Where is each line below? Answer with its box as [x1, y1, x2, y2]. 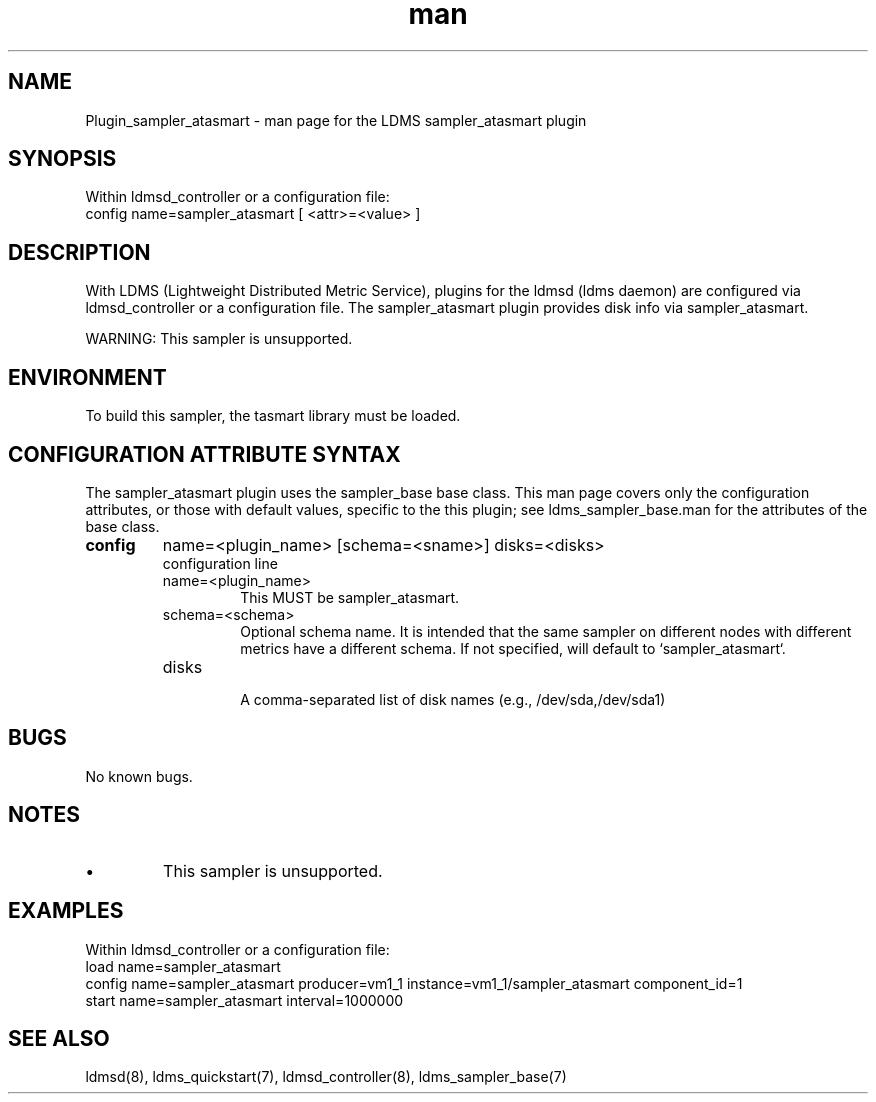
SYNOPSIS [8, 146, 117, 172]
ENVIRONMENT [8, 364, 167, 390]
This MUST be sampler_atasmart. [240, 588, 460, 606]
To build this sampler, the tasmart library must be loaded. [85, 407, 461, 425]
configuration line [162, 554, 278, 572]
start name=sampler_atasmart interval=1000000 [85, 991, 404, 1009]
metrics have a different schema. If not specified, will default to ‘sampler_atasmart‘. [240, 639, 786, 657]
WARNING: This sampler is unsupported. [85, 330, 353, 348]
